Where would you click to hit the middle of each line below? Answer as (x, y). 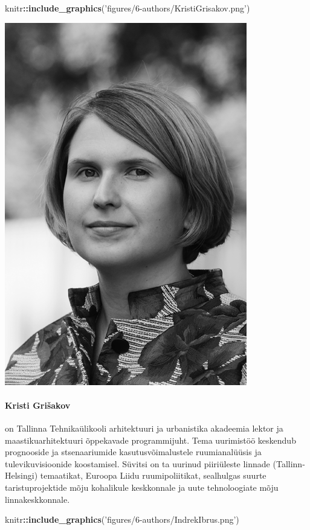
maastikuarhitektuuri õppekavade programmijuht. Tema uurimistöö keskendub (150, 440)
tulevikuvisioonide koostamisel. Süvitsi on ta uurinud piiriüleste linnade (137, 463)
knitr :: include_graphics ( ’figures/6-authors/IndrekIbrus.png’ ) (122, 519)
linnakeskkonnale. (37, 499)
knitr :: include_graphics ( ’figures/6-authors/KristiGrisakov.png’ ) (128, 8)
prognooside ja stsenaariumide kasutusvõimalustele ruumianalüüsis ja (133, 452)
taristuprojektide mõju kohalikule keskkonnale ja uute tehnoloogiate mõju (142, 487)
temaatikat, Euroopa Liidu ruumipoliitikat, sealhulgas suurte (153, 475)
